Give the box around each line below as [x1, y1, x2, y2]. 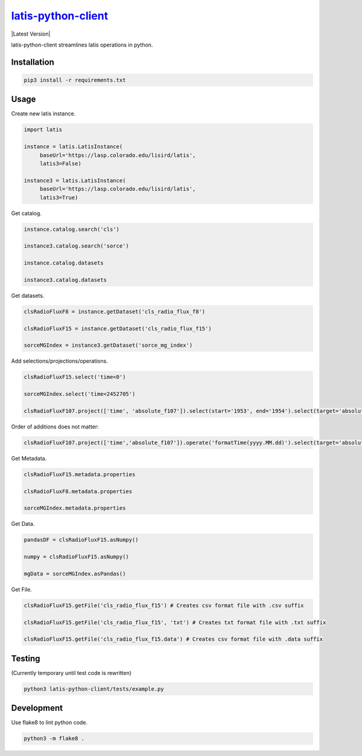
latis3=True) [39, 194, 78, 201]
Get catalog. [11, 209, 42, 217]
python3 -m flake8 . [24, 735, 84, 742]
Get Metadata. [11, 454, 47, 462]
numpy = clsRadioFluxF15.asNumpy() [24, 554, 129, 560]
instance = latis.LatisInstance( [24, 143, 123, 150]
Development [11, 703, 63, 713]
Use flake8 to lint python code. [11, 719, 87, 726]
